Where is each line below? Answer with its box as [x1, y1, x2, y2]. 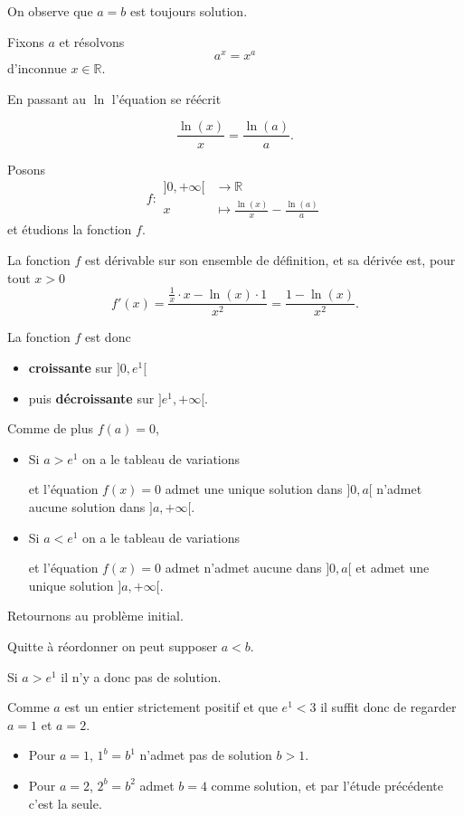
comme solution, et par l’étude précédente [211, 775, 444, 794]
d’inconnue [7, 59, 67, 78]
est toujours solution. [130, 2, 248, 20]
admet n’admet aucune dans [165, 558, 322, 577]
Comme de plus [7, 419, 93, 438]
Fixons [7, 32, 44, 51]
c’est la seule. [28, 793, 102, 812]
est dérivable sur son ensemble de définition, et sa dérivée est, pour [85, 250, 456, 269]
